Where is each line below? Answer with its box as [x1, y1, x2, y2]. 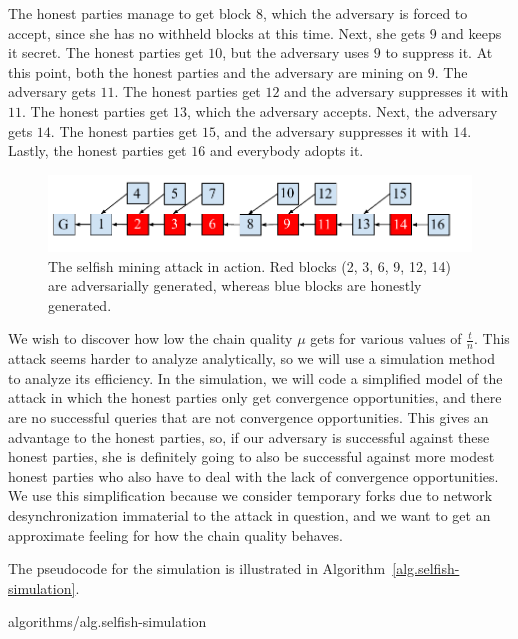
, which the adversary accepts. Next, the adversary [187, 100, 498, 121]
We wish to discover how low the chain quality [8, 328, 293, 349]
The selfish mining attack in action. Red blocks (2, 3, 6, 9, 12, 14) [48, 255, 451, 276]
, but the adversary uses [222, 42, 370, 63]
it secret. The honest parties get [8, 42, 204, 63]
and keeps [441, 22, 502, 43]
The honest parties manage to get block [8, 3, 252, 23]
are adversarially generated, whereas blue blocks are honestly [48, 275, 422, 296]
